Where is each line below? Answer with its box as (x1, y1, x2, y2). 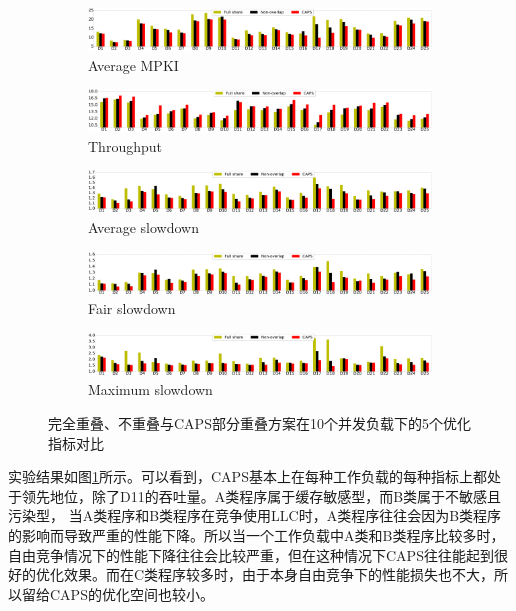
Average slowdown (88, 216, 199, 237)
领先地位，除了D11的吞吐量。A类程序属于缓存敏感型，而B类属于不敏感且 (21, 485, 502, 506)
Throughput (88, 135, 162, 156)
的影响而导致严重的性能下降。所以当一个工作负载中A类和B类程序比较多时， (8, 524, 505, 545)
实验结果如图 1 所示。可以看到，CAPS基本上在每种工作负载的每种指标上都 (8, 466, 487, 487)
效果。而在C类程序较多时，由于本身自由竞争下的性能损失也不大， (63, 564, 495, 585)
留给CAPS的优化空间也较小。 (21, 583, 214, 604)
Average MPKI (88, 54, 179, 75)
